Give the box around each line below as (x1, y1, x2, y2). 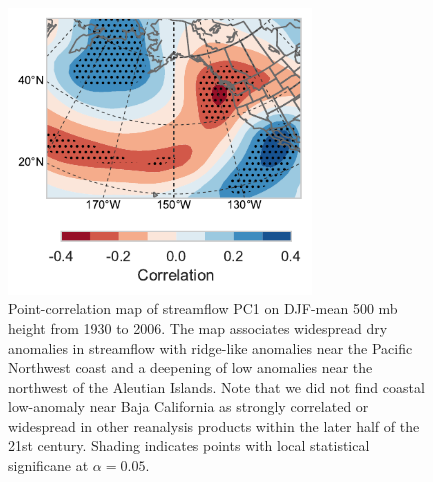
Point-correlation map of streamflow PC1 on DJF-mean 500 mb (8, 298, 398, 319)
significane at (8, 455, 89, 476)
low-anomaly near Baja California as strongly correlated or (8, 396, 369, 417)
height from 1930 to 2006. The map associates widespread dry (8, 317, 388, 338)
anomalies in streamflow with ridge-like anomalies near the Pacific (8, 337, 413, 358)
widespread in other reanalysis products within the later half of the (8, 415, 420, 436)
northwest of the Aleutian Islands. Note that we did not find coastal (8, 376, 425, 397)
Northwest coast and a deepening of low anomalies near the (8, 357, 373, 378)
